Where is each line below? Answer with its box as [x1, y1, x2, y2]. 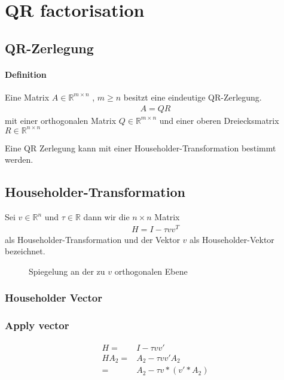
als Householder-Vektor [190, 233, 274, 245]
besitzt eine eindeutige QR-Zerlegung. [123, 90, 262, 103]
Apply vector [5, 318, 69, 333]
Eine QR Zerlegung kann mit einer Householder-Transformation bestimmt [5, 141, 276, 154]
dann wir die [83, 211, 130, 223]
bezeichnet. [5, 245, 45, 257]
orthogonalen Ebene [114, 265, 188, 277]
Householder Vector [5, 290, 102, 305]
